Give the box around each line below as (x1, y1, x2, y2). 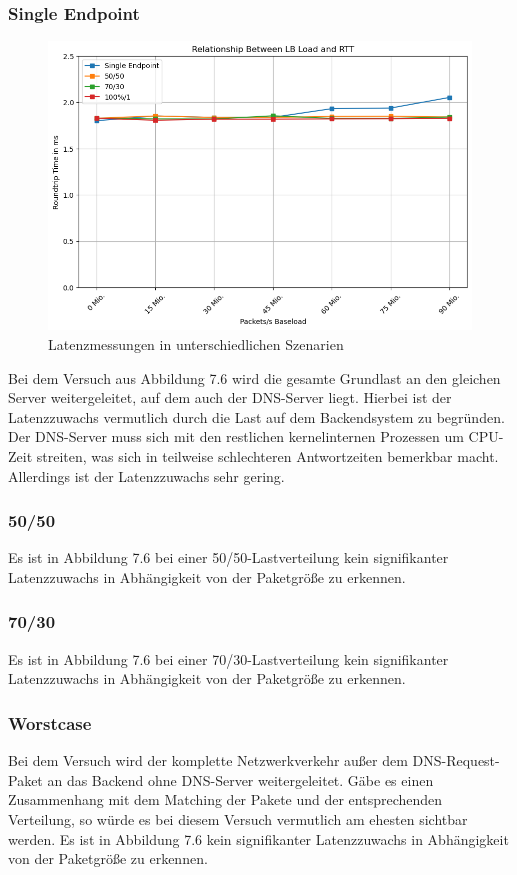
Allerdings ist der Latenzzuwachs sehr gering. (8, 465, 285, 486)
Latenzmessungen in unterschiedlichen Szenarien (48, 333, 344, 354)
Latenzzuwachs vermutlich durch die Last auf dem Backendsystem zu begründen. (8, 406, 505, 427)
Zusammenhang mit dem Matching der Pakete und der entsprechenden (8, 789, 443, 810)
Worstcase (8, 710, 92, 735)
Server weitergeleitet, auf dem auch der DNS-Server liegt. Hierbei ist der (8, 387, 452, 408)
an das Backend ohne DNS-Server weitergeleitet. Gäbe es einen (47, 769, 434, 790)
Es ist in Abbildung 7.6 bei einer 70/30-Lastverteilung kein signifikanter (8, 648, 449, 669)
